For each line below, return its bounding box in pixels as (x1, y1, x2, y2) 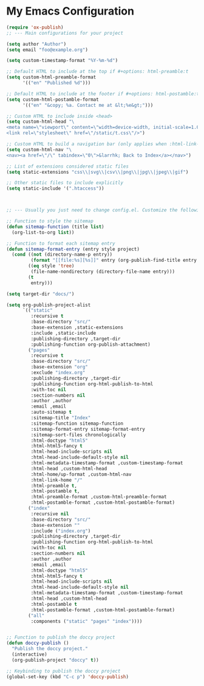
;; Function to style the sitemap (6, 218, 94, 224)
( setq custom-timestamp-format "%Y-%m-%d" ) (6, 58, 118, 64)
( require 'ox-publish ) (6, 24, 64, 30)
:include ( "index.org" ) (30, 527, 91, 534)
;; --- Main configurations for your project (6, 30, 123, 36)
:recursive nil (30, 510, 69, 517)
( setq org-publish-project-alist (6, 302, 91, 308)
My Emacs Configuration (6, 4, 135, 18)
